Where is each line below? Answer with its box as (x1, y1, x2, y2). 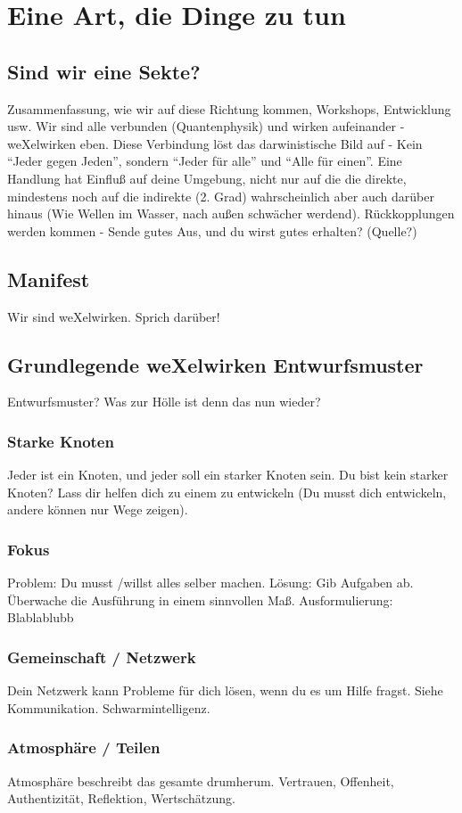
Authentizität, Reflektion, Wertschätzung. (7, 789, 235, 808)
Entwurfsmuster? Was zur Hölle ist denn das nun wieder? (7, 392, 321, 411)
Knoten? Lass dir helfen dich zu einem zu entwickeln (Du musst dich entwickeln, (7, 482, 447, 501)
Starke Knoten (7, 430, 114, 452)
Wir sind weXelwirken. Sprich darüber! (7, 307, 220, 325)
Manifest (7, 265, 90, 292)
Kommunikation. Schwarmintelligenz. (7, 698, 210, 717)
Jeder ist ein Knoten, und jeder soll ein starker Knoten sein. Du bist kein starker (7, 465, 449, 484)
